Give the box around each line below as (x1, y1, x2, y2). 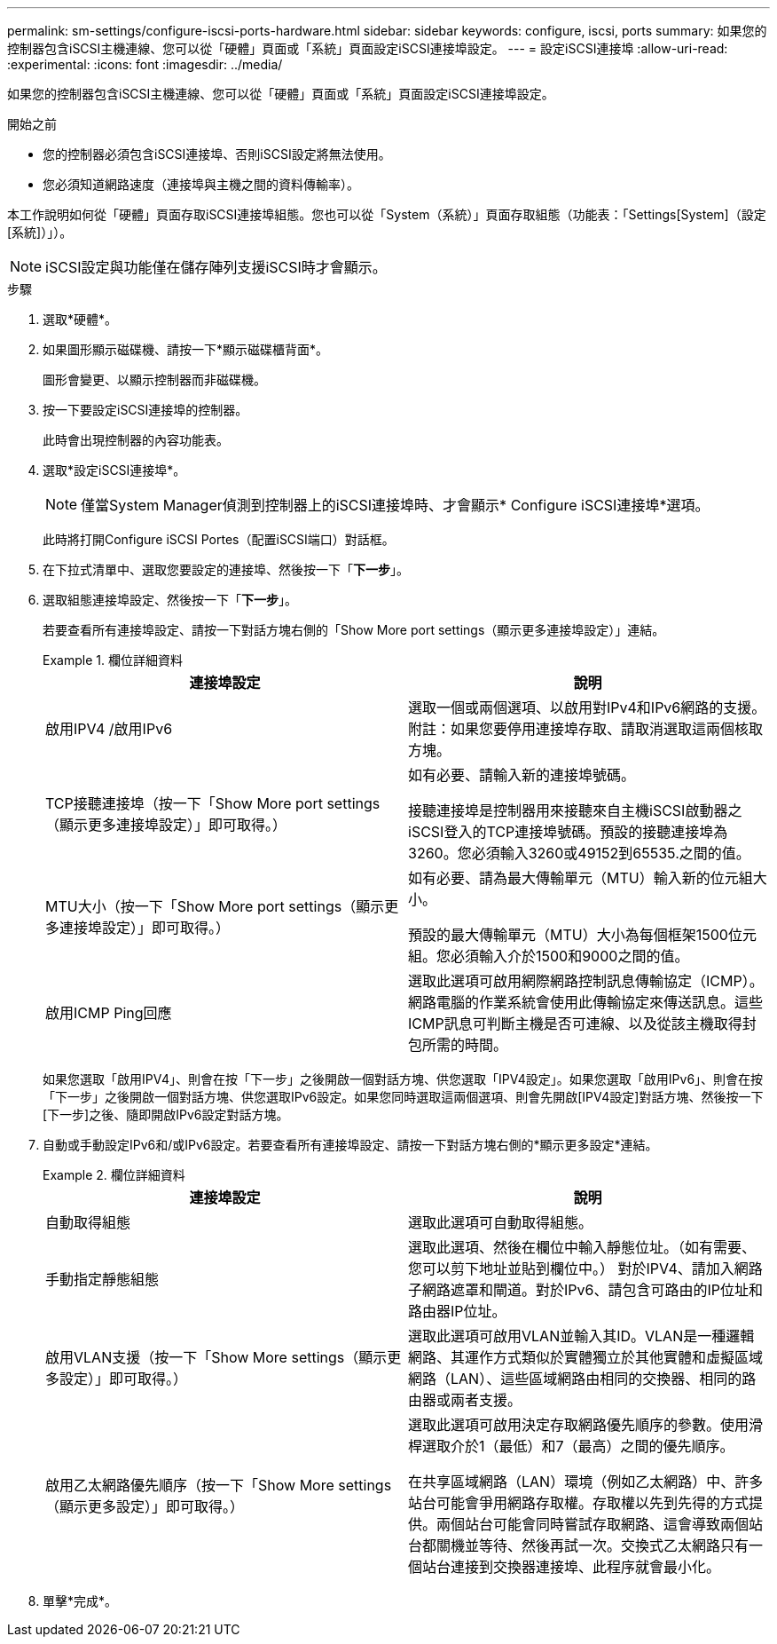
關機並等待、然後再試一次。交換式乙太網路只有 (436, 1537, 750, 1554)
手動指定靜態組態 (45, 1270, 160, 1288)
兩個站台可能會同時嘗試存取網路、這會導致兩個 (436, 1515, 750, 1533)
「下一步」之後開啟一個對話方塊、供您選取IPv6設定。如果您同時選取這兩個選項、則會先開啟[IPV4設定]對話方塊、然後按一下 (43, 1089, 764, 1104)
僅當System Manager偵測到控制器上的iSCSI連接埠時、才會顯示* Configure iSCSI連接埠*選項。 (81, 496, 710, 514)
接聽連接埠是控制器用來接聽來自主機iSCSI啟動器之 (408, 802, 742, 819)
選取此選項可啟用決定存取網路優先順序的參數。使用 (408, 1416, 750, 1434)
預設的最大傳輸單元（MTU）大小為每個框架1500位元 (408, 926, 757, 944)
